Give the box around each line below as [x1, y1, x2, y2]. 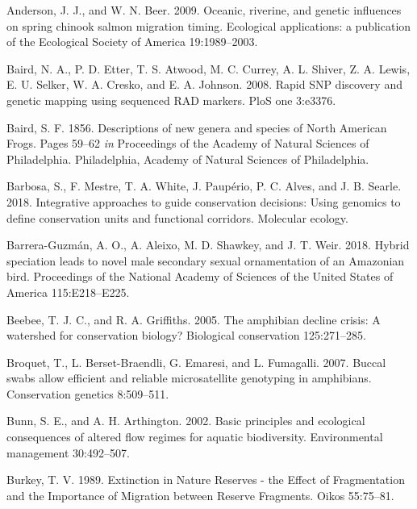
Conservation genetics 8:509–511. [6, 385, 169, 402]
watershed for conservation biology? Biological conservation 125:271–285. [6, 327, 366, 344]
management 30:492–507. [6, 444, 130, 461]
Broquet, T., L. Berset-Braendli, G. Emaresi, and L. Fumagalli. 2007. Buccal [6, 353, 386, 370]
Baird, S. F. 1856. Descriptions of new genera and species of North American [6, 119, 387, 136]
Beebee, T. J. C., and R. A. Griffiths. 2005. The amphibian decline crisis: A [6, 311, 381, 328]
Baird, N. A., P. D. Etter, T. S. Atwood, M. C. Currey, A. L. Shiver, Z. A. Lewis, [6, 60, 411, 77]
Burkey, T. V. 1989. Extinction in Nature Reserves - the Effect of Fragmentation [6, 471, 405, 488]
